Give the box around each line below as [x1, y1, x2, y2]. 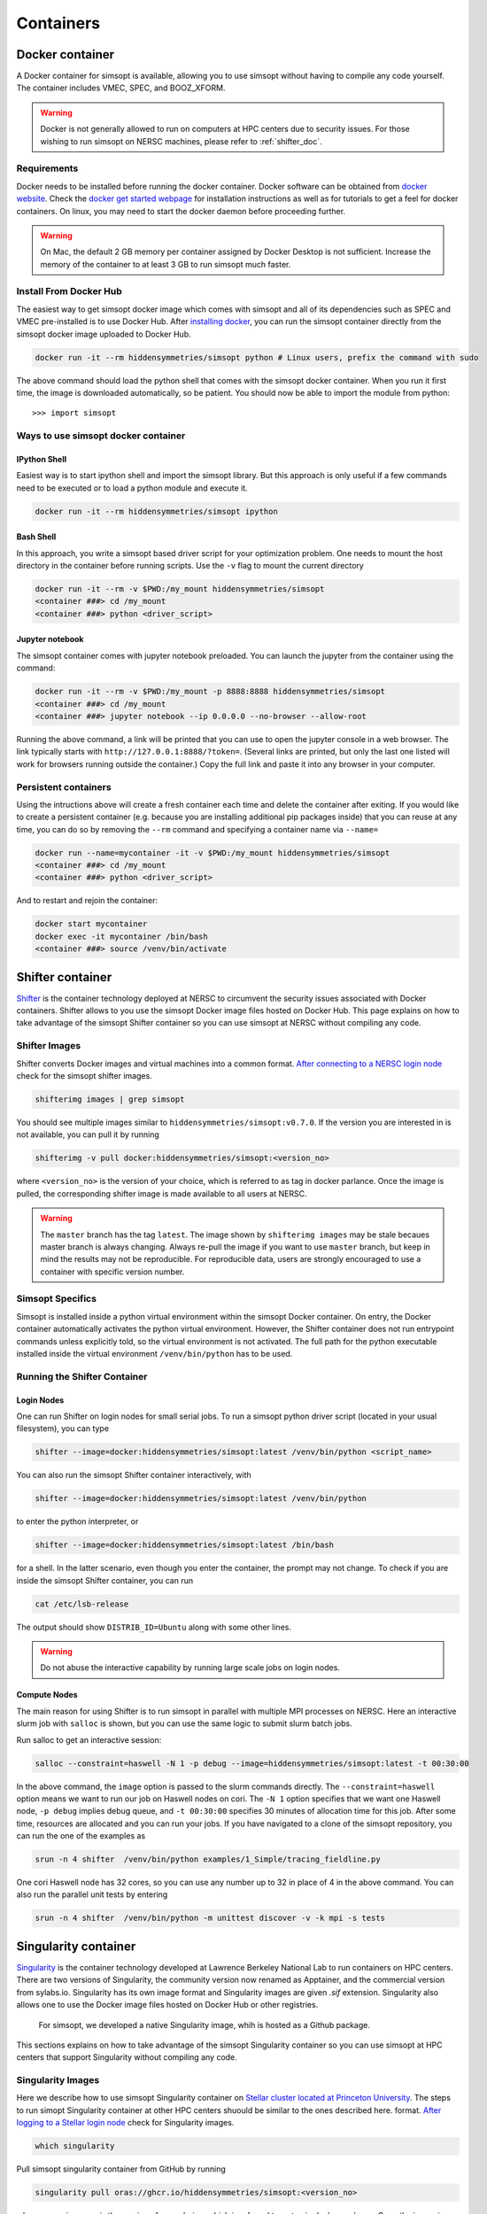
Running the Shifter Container [16, 1370, 148, 1382]
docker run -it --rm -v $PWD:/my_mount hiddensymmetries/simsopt [35, 584, 325, 594]
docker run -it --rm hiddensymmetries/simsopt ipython [35, 506, 278, 516]
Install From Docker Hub [16, 285, 123, 298]
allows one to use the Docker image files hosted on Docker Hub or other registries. [16, 2000, 319, 2010]
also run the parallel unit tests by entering [16, 1889, 168, 1900]
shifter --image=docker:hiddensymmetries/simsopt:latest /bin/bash [35, 1540, 335, 1550]
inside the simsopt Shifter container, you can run [16, 1575, 194, 1585]
